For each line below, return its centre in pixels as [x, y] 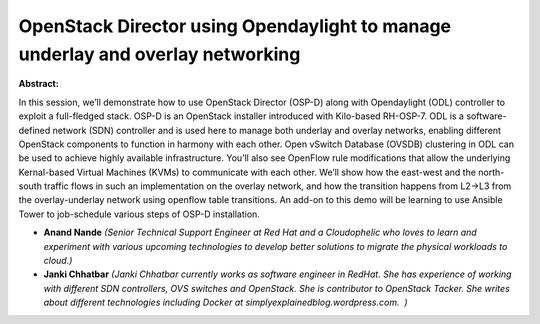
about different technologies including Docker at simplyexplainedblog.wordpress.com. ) [226, 302]
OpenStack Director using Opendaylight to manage [235, 26]
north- [491, 172]
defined [34, 130]
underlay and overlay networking [159, 54]
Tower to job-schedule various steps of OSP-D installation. [139, 214]
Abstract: [38, 84]
